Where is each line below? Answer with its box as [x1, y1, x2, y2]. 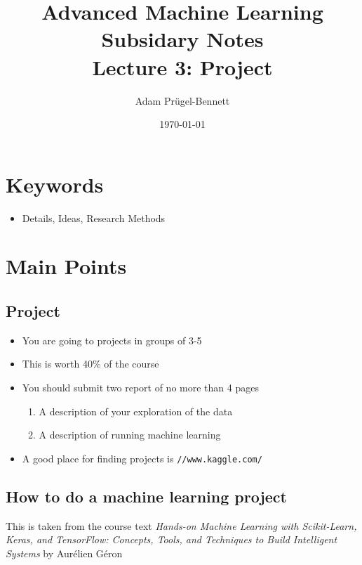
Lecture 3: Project [92, 52, 273, 81]
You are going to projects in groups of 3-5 [22, 332, 202, 347]
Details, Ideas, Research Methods [22, 210, 166, 225]
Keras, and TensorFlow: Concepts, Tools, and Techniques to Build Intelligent [6, 532, 337, 547]
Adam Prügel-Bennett [135, 93, 230, 108]
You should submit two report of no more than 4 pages [22, 379, 259, 394]
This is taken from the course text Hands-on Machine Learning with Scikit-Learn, [6, 518, 357, 533]
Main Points [6, 252, 127, 280]
